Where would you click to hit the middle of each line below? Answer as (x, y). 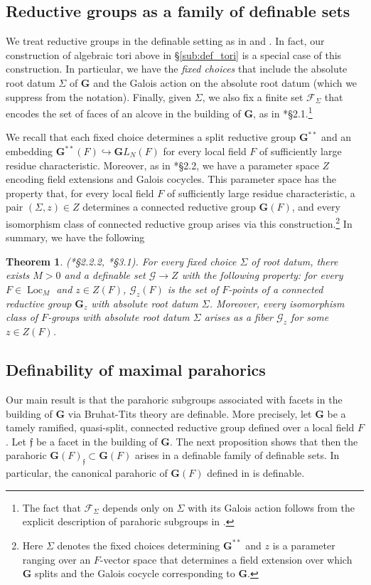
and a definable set (105, 275)
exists (18, 275)
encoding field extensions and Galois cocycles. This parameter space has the (171, 179)
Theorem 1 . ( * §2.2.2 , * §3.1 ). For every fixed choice (121, 261)
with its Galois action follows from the (271, 507)
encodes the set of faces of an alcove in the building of (123, 113)
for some (310, 317)
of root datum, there (295, 261)
